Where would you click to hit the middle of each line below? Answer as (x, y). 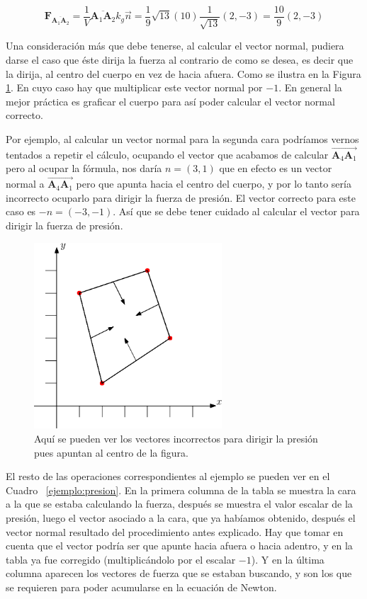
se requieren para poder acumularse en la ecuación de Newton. (141, 587)
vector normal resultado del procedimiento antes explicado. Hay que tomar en (175, 531)
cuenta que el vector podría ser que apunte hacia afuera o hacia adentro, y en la (179, 546)
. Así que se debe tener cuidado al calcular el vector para (236, 211)
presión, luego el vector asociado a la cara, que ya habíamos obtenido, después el (181, 517)
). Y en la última (288, 559)
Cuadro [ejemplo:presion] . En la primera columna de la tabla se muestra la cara (181, 490)
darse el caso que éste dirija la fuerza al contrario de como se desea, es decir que (180, 60)
